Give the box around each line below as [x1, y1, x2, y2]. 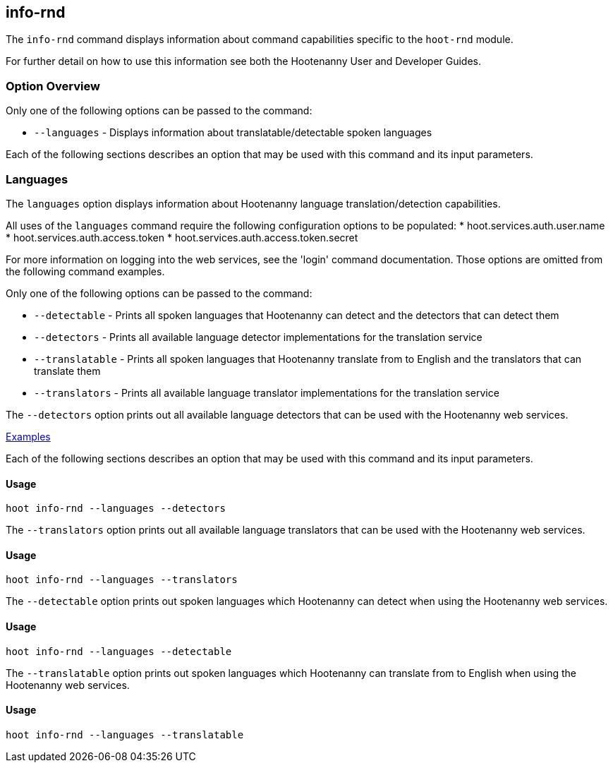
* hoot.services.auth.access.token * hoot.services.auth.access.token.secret [6, 231, 358, 244]
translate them [34, 364, 101, 377]
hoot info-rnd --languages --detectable [6, 645, 232, 657]
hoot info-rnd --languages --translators [6, 574, 238, 586]
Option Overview [6, 78, 100, 93]
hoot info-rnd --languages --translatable [6, 728, 244, 740]
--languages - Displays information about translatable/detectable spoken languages [34, 126, 432, 139]
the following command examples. [6, 265, 165, 277]
